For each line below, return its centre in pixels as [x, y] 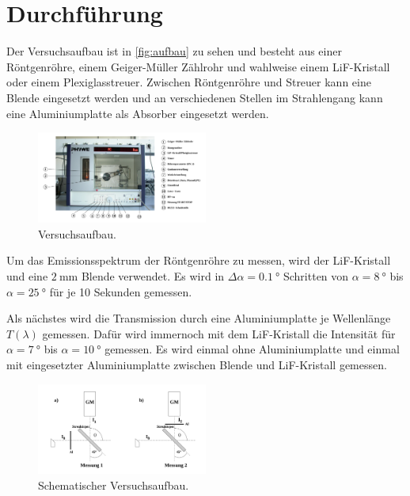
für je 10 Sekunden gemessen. [121, 291]
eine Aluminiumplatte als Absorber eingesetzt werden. [138, 113]
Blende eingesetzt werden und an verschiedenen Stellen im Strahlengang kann [195, 97]
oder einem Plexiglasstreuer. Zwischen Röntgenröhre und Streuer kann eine [189, 82]
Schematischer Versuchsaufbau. [114, 485]
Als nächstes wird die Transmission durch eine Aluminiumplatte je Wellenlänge [199, 318]
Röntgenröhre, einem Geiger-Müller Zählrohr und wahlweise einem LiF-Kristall [198, 66]
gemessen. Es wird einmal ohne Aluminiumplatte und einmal [252, 349]
